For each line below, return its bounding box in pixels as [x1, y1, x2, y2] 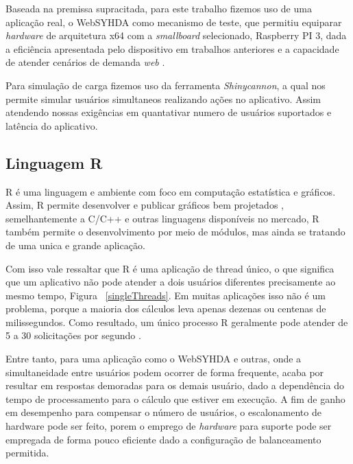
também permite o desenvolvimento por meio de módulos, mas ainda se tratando [5, 224, 345, 239]
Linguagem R [5, 152, 103, 173]
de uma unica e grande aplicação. [5, 237, 145, 252]
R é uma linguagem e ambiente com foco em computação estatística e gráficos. [5, 184, 336, 198]
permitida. [5, 445, 49, 460]
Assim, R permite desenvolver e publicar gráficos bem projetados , [5, 198, 284, 212]
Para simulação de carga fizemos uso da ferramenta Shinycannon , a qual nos [5, 78, 326, 92]
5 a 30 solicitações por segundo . [5, 328, 141, 343]
